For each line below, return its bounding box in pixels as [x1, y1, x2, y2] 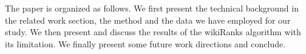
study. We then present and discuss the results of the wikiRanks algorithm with [5, 25, 301, 38]
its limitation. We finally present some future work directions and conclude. [5, 37, 286, 50]
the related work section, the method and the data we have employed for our [5, 13, 291, 26]
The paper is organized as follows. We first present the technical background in [5, 2, 299, 14]
